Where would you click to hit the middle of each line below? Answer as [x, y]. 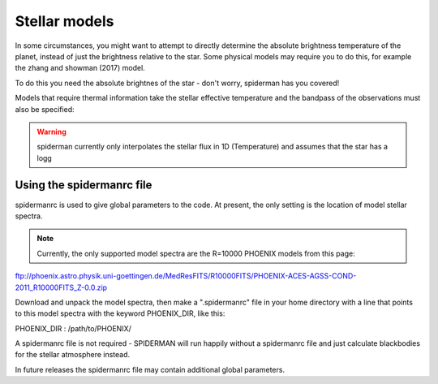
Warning [52, 132]
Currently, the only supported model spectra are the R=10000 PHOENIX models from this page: [196, 253]
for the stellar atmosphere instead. [73, 355]
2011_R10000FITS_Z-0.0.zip [61, 287]
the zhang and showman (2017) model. [80, 68]
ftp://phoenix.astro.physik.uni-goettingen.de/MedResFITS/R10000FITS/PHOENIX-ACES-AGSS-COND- [186, 276]
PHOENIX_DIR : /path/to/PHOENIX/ [73, 328]
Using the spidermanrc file [84, 186]
